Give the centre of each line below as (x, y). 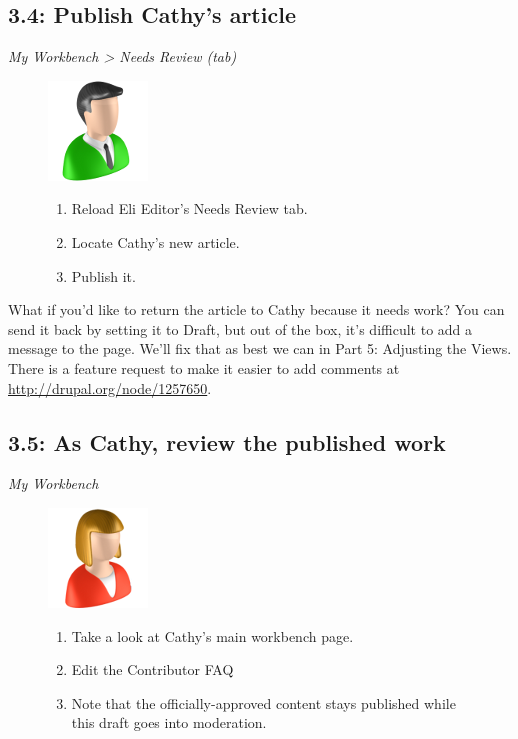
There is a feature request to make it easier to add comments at (204, 367)
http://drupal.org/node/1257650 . (110, 387)
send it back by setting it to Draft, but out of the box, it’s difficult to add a (240, 328)
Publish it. (103, 275)
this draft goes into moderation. (169, 722)
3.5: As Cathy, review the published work (227, 441)
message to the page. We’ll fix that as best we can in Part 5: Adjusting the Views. (260, 348)
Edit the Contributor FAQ (152, 669)
